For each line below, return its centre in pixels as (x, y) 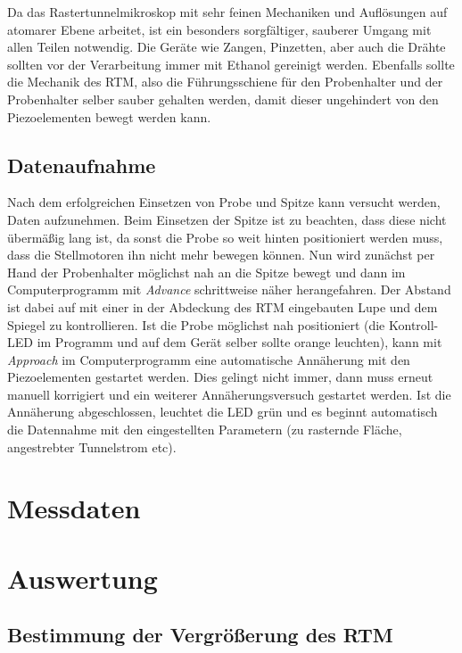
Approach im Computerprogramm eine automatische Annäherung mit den (209, 359)
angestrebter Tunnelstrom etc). (92, 446)
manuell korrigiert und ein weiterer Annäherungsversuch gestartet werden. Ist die (229, 394)
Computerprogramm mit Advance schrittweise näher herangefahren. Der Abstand (229, 289)
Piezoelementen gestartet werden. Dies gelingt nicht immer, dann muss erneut (220, 377)
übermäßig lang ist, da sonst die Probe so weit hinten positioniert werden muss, (225, 237)
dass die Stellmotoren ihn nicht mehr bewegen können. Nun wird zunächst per (221, 255)
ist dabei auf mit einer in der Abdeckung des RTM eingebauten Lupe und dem (223, 306)
